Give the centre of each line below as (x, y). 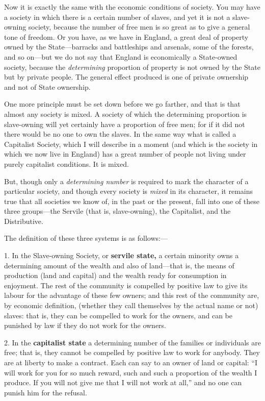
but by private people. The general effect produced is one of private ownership (126, 77)
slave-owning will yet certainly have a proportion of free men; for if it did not (125, 124)
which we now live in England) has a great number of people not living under (125, 154)
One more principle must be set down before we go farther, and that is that (122, 104)
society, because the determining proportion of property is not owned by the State (132, 67)
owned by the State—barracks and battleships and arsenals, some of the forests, (129, 47)
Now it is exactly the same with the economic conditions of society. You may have (132, 7)
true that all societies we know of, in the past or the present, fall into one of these (132, 201)
